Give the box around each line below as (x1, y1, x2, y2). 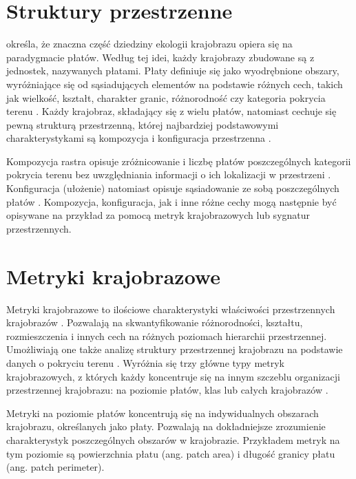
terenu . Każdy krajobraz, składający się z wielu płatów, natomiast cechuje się (6, 104, 337, 118)
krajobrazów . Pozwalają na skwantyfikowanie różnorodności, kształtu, (6, 315, 303, 330)
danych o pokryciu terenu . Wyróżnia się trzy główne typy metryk (6, 355, 284, 370)
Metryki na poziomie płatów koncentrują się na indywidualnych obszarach (6, 405, 319, 420)
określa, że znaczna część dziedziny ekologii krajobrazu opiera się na (6, 36, 293, 51)
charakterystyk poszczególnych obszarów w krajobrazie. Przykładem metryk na (6, 432, 340, 447)
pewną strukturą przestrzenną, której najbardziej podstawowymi (6, 117, 279, 131)
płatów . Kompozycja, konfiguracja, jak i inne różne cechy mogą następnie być (6, 194, 337, 209)
